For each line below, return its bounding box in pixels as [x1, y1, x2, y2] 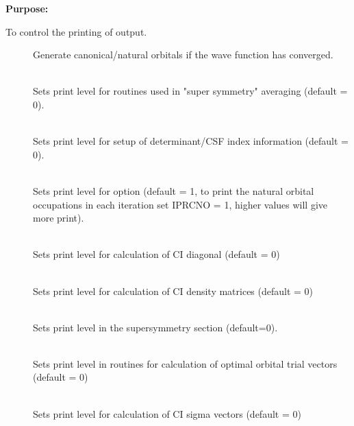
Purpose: [5, 1, 49, 15]
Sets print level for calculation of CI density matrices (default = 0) [33, 283, 314, 298]
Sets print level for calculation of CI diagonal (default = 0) [33, 247, 280, 261]
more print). [33, 211, 84, 225]
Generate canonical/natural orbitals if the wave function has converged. [33, 47, 333, 62]
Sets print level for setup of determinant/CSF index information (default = [33, 134, 349, 148]
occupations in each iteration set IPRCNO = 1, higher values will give [33, 197, 328, 211]
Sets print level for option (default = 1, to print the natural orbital [33, 183, 314, 198]
